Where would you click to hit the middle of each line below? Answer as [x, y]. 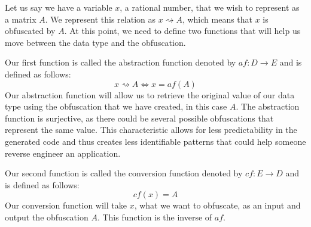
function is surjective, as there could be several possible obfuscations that [139, 118]
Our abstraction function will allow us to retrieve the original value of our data [150, 94]
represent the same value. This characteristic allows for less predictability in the [151, 130]
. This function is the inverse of [155, 217]
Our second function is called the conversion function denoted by [124, 173]
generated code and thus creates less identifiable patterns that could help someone [155, 141]
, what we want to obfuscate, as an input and [217, 205]
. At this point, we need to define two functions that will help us [182, 31]
